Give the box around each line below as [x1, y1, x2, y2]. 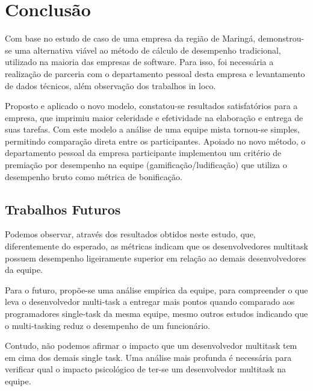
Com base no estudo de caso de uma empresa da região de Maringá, [5, 32, 256, 45]
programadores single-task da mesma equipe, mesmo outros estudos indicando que [5, 307, 308, 320]
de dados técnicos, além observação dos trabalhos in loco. [5, 79, 216, 92]
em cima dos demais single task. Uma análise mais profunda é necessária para [5, 351, 292, 363]
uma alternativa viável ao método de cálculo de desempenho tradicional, [14, 43, 281, 56]
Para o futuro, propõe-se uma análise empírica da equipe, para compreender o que [5, 283, 308, 296]
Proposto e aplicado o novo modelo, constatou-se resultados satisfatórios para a [5, 99, 298, 112]
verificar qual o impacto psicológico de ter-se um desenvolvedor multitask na [5, 363, 287, 375]
